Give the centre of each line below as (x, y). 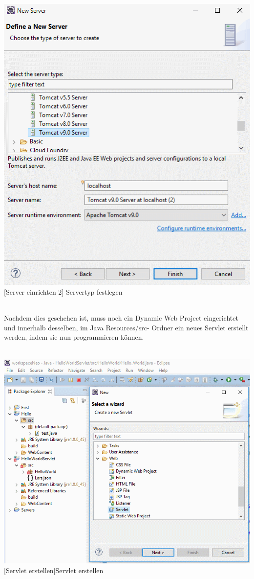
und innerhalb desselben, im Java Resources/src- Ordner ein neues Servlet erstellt (126, 327)
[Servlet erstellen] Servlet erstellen (54, 570)
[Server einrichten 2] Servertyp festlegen (63, 292)
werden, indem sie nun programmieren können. (74, 337)
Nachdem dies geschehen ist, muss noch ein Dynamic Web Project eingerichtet (121, 318)
